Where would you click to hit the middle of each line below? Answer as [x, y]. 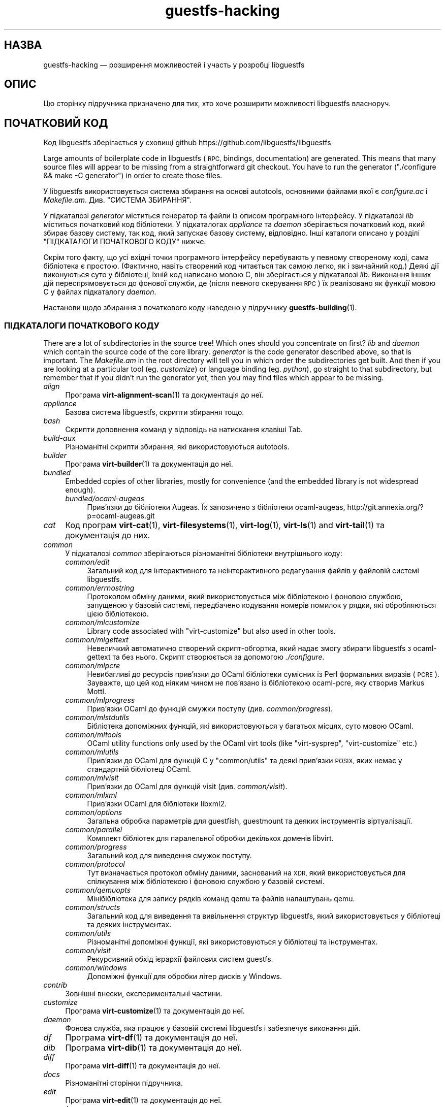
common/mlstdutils [97, 718]
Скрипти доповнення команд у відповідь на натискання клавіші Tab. [184, 430]
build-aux [59, 438]
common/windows [96, 968]
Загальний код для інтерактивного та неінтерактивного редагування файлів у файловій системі [253, 571]
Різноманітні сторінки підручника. [124, 1083]
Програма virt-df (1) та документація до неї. [151, 1038]
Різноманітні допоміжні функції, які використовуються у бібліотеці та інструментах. [232, 942]
